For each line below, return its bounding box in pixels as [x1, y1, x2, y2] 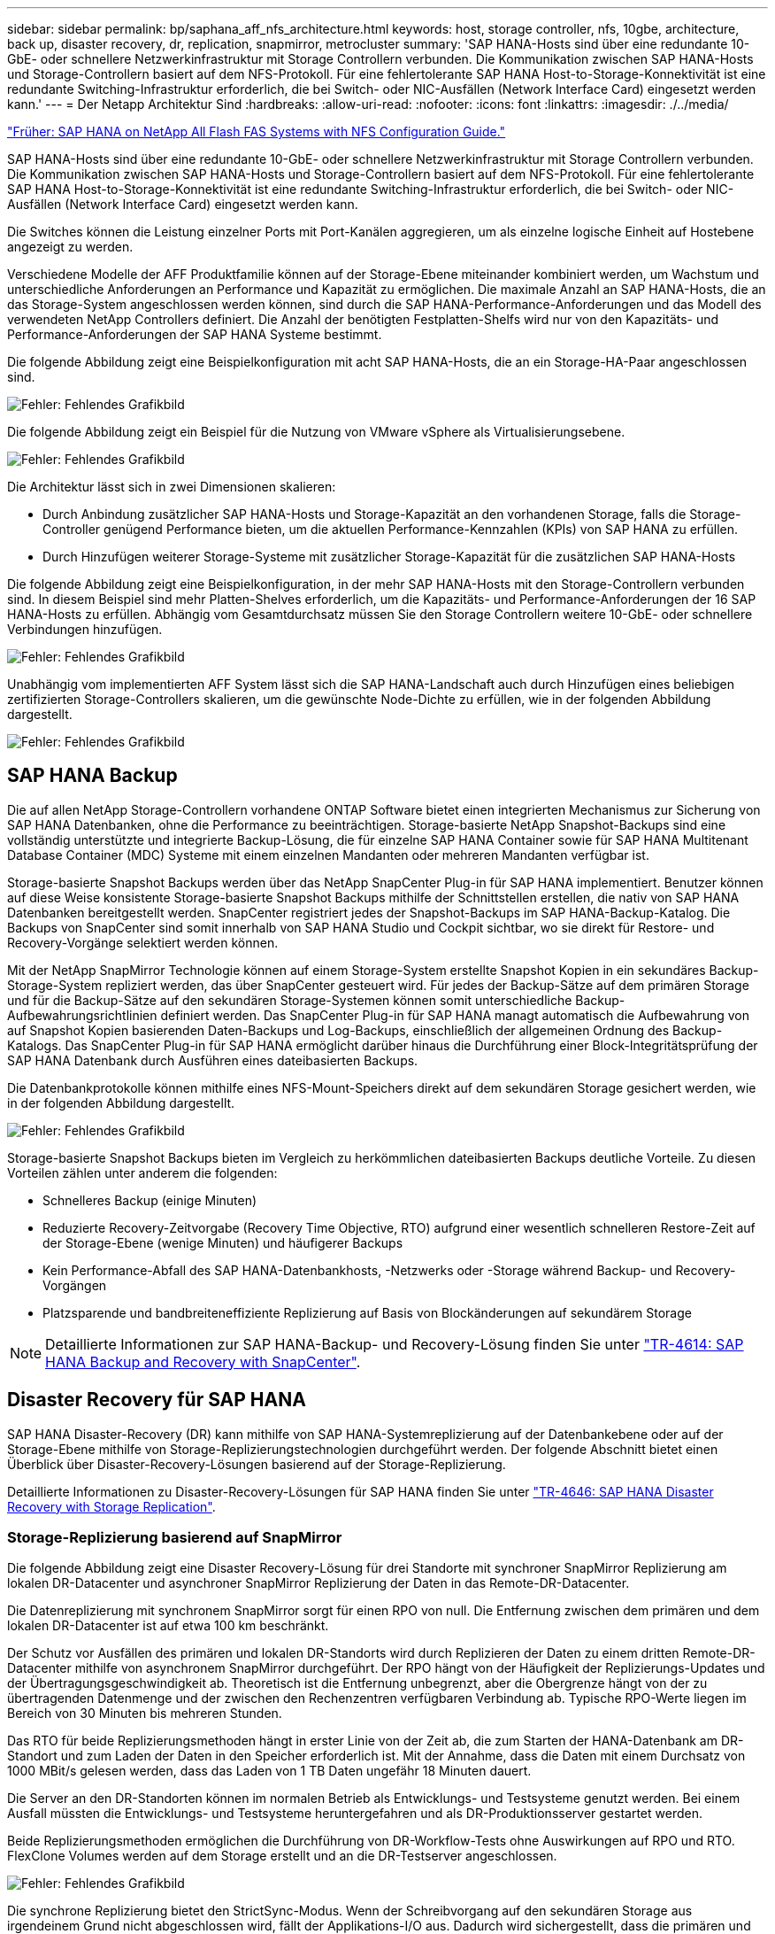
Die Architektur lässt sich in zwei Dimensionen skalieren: [7, 479, 336, 494]
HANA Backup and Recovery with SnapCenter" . [45, 1352, 361, 1371]
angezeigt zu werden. [7, 239, 134, 254]
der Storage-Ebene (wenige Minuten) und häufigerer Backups [42, 1234, 403, 1250]
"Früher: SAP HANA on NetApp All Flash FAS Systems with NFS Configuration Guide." [7, 124, 506, 139]
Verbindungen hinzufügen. [7, 622, 163, 637]
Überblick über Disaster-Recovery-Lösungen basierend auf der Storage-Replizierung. [7, 1456, 506, 1472]
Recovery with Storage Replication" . [7, 1498, 216, 1514]
